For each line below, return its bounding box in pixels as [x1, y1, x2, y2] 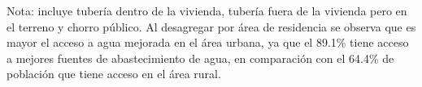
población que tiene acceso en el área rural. [7, 65, 221, 82]
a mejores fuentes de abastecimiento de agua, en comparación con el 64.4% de [7, 49, 394, 66]
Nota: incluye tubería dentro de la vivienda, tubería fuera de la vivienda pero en [7, 2, 407, 19]
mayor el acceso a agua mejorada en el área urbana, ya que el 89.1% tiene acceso [7, 34, 409, 51]
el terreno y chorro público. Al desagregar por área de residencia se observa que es [7, 18, 416, 35]
